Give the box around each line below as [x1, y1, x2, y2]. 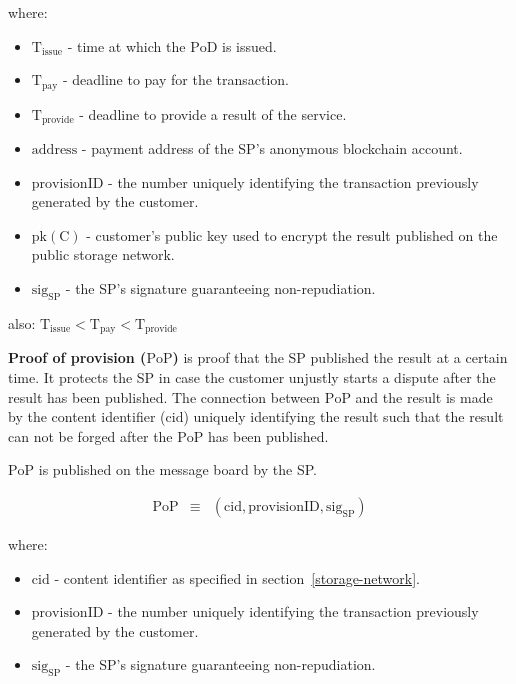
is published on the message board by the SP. [38, 459, 317, 480]
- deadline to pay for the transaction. [62, 69, 290, 90]
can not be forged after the [8, 425, 173, 446]
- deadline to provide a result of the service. [79, 103, 347, 124]
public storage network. [31, 244, 175, 265]
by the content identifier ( [8, 406, 166, 427]
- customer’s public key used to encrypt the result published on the [86, 224, 498, 245]
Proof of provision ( [8, 347, 147, 368]
